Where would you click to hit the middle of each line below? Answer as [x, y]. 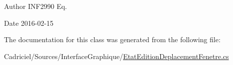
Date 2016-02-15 [29, 23]
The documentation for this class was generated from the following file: [112, 39]
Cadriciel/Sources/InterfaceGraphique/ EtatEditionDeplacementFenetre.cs [116, 56]
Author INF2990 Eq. [36, 6]
